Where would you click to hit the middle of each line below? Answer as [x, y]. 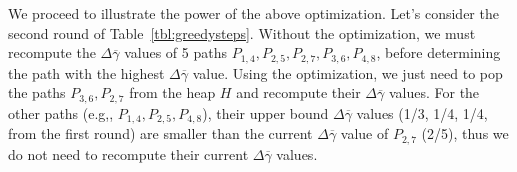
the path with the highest [86, 72]
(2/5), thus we [465, 133]
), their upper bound [265, 112]
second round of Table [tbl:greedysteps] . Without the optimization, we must [242, 32]
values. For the [434, 92]
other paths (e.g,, [61, 112]
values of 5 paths [176, 52]
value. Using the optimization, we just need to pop [347, 72]
